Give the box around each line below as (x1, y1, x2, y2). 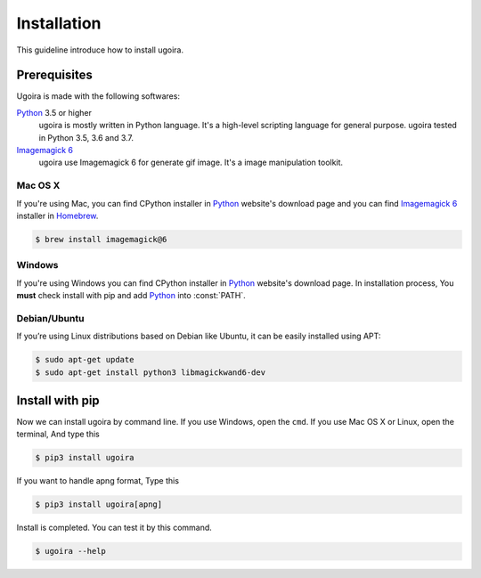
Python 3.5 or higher (16, 107, 93, 118)
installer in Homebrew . (16, 210, 99, 221)
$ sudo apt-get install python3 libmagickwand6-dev (35, 367, 266, 378)
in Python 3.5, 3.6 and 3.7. (38, 132, 134, 142)
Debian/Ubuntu (16, 312, 85, 324)
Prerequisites (16, 68, 93, 83)
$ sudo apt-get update (35, 354, 135, 365)
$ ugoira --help (35, 546, 107, 557)
